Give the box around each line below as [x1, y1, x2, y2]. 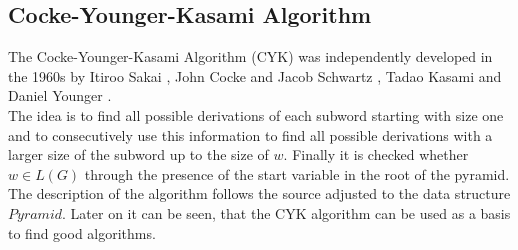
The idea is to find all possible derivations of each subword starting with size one [8, 104, 504, 125]
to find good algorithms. [8, 222, 156, 243]
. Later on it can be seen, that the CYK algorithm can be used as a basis [62, 202, 511, 223]
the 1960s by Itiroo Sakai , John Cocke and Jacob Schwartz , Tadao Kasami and [8, 65, 502, 86]
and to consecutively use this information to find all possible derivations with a [8, 124, 493, 145]
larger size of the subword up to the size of [8, 144, 269, 165]
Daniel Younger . [8, 85, 112, 106]
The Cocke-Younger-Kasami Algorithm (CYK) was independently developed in [8, 46, 493, 67]
